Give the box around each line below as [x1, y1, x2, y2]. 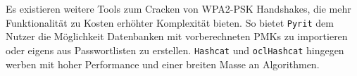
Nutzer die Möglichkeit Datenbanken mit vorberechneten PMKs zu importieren [6, 29, 348, 44]
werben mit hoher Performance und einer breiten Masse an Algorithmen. [6, 56, 320, 71]
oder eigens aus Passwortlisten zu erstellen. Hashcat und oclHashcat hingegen [6, 42, 344, 57]
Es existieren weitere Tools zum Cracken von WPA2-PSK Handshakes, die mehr [6, 1, 351, 15]
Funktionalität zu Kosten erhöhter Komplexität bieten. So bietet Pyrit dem [6, 15, 334, 30]
